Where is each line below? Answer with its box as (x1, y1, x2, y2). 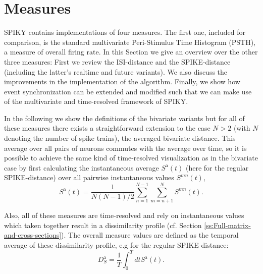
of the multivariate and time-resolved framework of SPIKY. (4, 96, 188, 106)
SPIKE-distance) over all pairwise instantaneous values (4, 172, 174, 183)
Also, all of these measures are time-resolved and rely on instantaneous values (4, 210, 244, 221)
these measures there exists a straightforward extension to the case (4, 123, 211, 133)
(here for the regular (185, 162, 249, 173)
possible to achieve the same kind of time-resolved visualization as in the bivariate (4, 152, 258, 163)
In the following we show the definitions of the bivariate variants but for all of (4, 113, 245, 123)
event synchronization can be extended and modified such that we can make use (4, 86, 252, 96)
